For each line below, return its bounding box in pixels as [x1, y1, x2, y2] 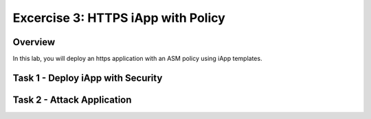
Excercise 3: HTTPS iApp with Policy [12, 10, 226, 25]
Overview [12, 36, 56, 48]
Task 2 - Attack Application [12, 94, 132, 105]
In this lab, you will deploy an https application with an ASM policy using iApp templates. [12, 55, 262, 63]
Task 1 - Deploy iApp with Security [12, 72, 163, 83]
